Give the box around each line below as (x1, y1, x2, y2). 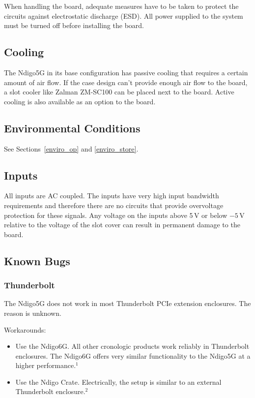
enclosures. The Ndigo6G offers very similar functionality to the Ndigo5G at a (15, 350, 251, 361)
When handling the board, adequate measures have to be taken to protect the (4, 1, 239, 11)
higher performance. (15, 360, 76, 370)
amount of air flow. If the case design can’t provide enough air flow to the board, (4, 77, 248, 87)
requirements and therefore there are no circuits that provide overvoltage (4, 200, 224, 210)
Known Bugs (4, 253, 70, 268)
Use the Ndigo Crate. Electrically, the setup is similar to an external (15, 376, 222, 387)
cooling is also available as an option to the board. (4, 96, 156, 106)
